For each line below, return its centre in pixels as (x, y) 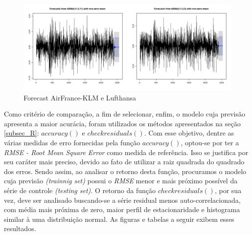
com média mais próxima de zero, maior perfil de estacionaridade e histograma (122, 209)
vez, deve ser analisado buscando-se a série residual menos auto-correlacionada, (122, 200)
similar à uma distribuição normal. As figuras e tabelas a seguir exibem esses (119, 219)
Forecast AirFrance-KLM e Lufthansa (80, 97)
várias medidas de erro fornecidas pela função (72, 143)
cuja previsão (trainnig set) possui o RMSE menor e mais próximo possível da (121, 181)
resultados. (20, 228)
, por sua (228, 190)
